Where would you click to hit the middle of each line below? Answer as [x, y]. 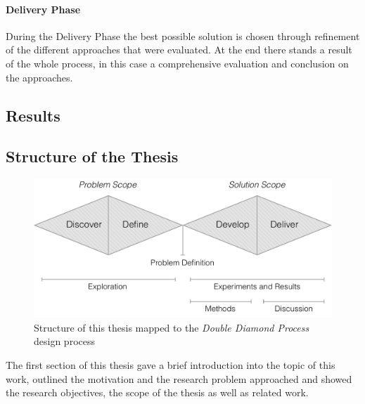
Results [33, 115]
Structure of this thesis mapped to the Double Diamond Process [172, 327]
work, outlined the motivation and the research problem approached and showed [179, 378]
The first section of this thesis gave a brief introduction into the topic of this [171, 365]
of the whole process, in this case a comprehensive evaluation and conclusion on [177, 63]
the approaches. [39, 77]
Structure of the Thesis [92, 156]
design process [64, 341]
